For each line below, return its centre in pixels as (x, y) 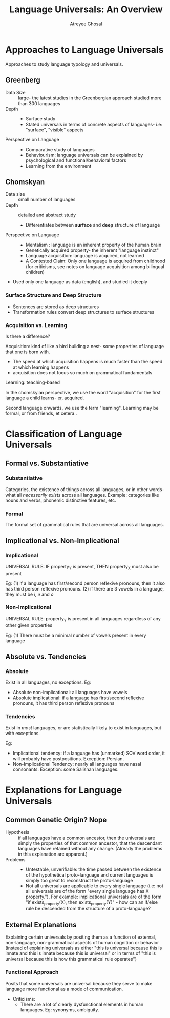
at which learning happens (41, 367)
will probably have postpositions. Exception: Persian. (68, 758)
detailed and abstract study (47, 215)
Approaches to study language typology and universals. (64, 64)
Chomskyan (25, 182)
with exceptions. (23, 733)
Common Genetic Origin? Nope (56, 820)
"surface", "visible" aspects (55, 130)
